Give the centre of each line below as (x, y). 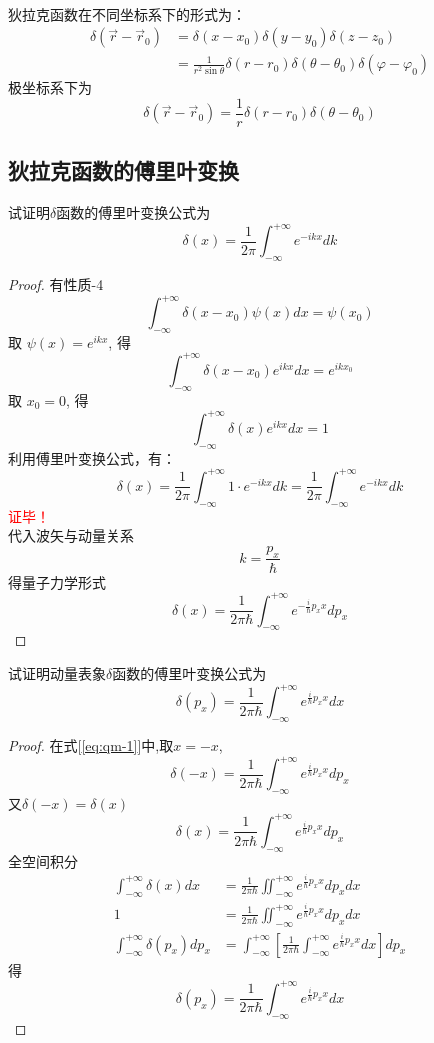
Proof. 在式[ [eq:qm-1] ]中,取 (91, 744)
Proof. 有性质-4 (56, 284)
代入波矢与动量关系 (71, 535)
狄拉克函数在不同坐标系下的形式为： (127, 13)
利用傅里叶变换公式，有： (92, 457)
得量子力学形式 (57, 581)
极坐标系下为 (50, 87)
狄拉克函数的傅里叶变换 (123, 170)
